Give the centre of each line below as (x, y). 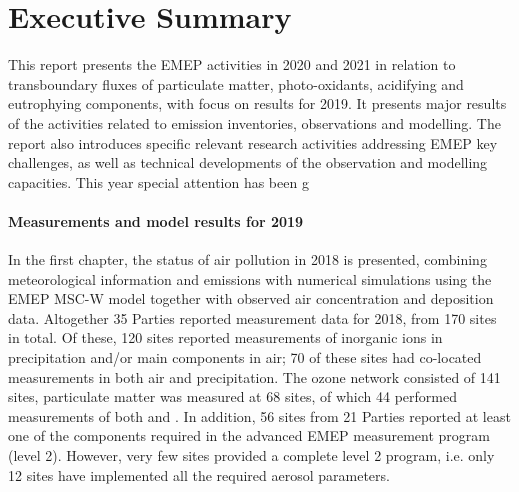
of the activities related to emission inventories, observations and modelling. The (254, 122)
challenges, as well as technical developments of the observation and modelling (248, 162)
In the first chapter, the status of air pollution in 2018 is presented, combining (247, 259)
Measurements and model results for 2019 (156, 220)
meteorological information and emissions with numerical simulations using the (250, 278)
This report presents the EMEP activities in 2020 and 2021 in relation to (232, 64)
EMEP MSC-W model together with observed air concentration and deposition (251, 298)
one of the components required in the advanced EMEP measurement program (249, 435)
